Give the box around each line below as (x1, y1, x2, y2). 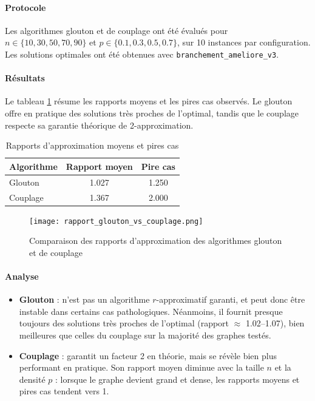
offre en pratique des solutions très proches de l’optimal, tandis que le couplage (5, 107, 299, 120)
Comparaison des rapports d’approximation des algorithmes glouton (29, 234, 282, 247)
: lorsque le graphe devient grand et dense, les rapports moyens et (55, 372, 300, 385)
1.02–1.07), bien (245, 317, 305, 329)
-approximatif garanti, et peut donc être (156, 293, 305, 306)
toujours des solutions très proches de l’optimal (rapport (19, 317, 229, 329)
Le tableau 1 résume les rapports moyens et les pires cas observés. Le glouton (5, 95, 293, 107)
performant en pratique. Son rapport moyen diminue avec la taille (19, 361, 264, 374)
